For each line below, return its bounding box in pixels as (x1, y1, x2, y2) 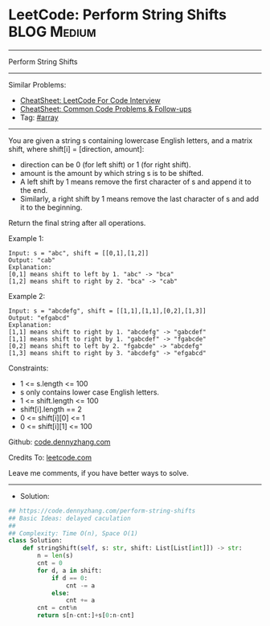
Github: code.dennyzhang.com (8, 436, 111, 447)
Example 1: (8, 233, 44, 243)
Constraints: (8, 363, 49, 373)
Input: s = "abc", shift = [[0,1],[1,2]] (8, 249, 149, 257)
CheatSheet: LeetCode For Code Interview (19, 95, 161, 105)
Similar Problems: (8, 80, 67, 89)
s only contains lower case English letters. (19, 387, 159, 397)
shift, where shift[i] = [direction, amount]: (8, 144, 145, 153)
